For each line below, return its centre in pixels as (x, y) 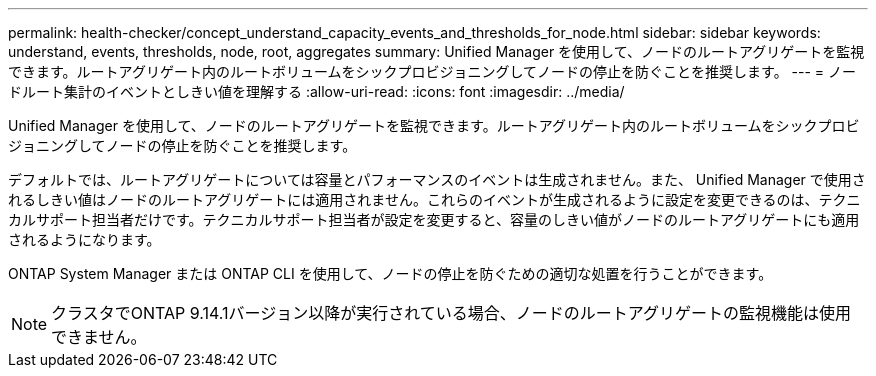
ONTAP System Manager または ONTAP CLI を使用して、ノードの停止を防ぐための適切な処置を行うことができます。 (390, 273)
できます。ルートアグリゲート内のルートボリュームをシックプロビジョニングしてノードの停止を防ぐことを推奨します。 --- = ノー (432, 71)
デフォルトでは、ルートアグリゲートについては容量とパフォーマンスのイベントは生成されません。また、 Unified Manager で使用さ (437, 179)
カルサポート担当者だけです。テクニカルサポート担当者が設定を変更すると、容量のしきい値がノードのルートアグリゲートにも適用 (434, 219)
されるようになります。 (84, 239)
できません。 (99, 337)
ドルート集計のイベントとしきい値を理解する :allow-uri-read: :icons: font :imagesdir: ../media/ (316, 91)
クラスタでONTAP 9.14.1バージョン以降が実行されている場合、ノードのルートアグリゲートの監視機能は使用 (451, 313)
